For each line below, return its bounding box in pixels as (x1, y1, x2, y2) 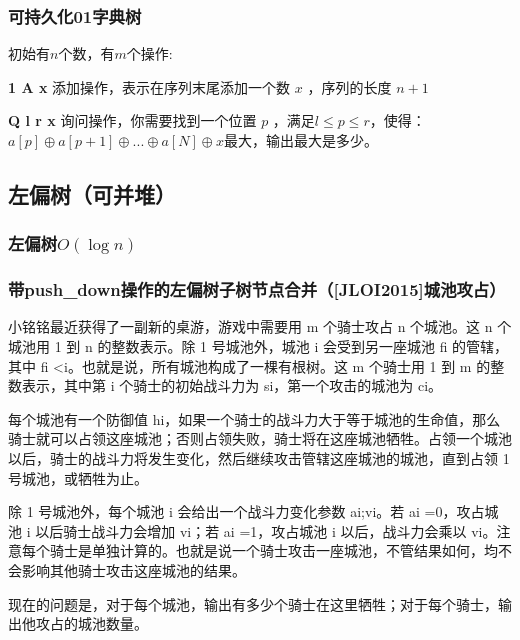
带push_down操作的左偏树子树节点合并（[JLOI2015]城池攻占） (8, 277, 506, 302)
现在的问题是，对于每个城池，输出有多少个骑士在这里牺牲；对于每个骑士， (8, 593, 498, 614)
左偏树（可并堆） (8, 178, 176, 209)
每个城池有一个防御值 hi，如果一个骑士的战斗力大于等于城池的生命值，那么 (8, 408, 501, 429)
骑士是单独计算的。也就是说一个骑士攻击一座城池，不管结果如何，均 (49, 540, 498, 561)
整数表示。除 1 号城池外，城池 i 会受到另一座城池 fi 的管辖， (111, 336, 509, 357)
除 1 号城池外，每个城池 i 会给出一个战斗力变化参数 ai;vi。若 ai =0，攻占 (8, 501, 485, 522)
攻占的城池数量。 (35, 613, 148, 634)
